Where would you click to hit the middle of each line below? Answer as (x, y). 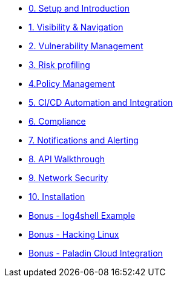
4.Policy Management (72, 84)
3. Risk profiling (59, 65)
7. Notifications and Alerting (84, 140)
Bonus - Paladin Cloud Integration (96, 253)
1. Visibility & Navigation (76, 27)
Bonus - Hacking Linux (74, 234)
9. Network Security (68, 178)
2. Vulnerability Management (86, 46)
